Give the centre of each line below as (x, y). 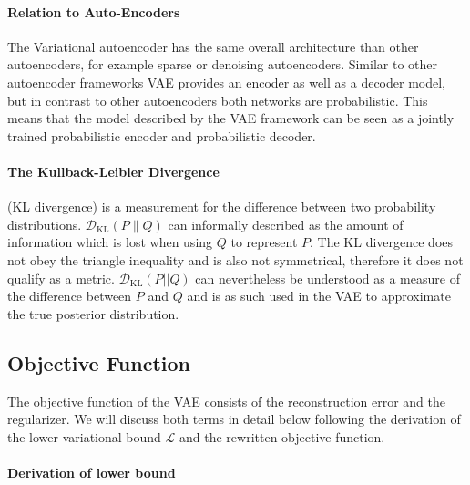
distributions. (45, 224)
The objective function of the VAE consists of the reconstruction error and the (226, 401)
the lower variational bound (84, 436)
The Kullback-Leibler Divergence (113, 171)
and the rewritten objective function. (282, 436)
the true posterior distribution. (93, 313)
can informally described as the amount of (286, 224)
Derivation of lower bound (92, 472)
